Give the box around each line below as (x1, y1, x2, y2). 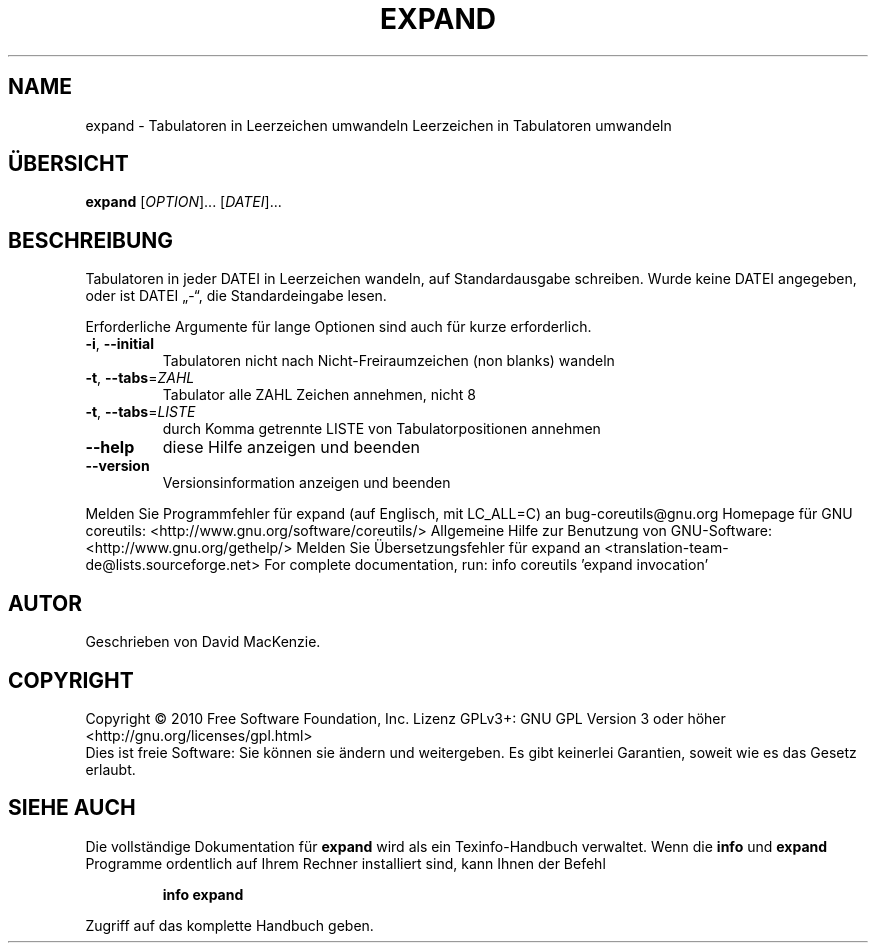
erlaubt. (85, 760, 136, 778)
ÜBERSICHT (8, 151, 129, 177)
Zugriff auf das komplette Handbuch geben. (85, 916, 374, 934)
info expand (162, 885, 244, 903)
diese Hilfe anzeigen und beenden (162, 437, 421, 458)
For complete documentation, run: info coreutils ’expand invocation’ (264, 556, 709, 574)
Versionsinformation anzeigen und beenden (162, 474, 451, 492)
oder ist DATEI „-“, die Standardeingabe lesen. (85, 287, 387, 305)
